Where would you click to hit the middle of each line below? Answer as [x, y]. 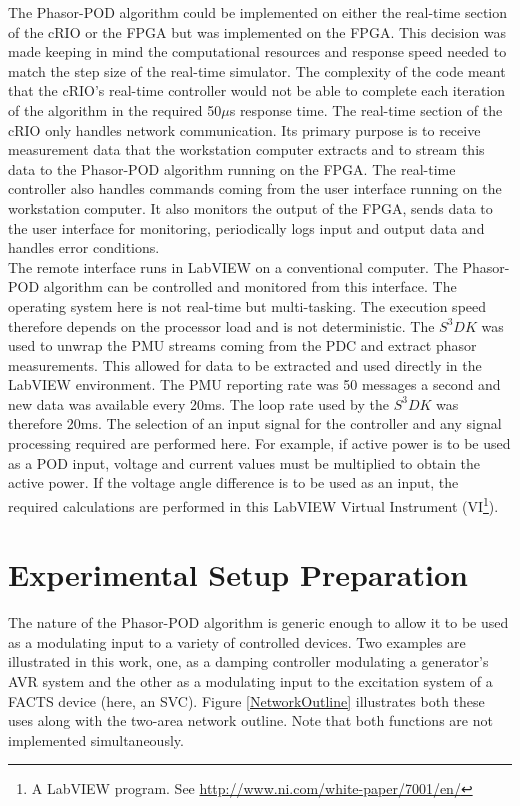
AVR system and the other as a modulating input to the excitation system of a [250, 681]
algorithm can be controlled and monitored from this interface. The [250, 286]
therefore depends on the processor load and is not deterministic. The [221, 325]
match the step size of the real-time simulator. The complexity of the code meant [257, 70]
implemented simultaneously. [96, 739]
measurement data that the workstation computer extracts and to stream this [246, 149]
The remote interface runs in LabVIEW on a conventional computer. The [233, 266]
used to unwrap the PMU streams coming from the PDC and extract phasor [242, 345]
